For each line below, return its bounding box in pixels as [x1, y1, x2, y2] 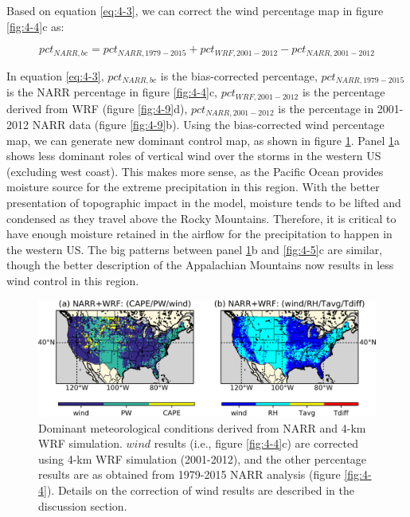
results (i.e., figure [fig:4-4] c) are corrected [154, 435, 358, 452]
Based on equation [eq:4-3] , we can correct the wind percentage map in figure [6, 2, 384, 18]
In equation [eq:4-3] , [6, 67, 104, 84]
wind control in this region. [6, 272, 139, 288]
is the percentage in [278, 100, 374, 116]
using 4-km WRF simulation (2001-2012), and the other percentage [38, 450, 367, 467]
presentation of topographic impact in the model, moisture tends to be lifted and [6, 194, 401, 210]
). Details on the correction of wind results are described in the [46, 482, 354, 499]
